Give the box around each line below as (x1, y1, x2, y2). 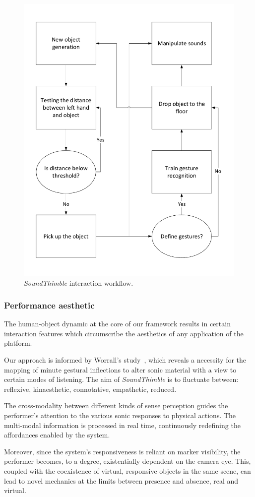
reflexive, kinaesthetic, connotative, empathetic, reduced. (4, 383, 177, 394)
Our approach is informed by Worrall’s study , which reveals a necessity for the (4, 355, 247, 365)
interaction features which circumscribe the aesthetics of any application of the (4, 328, 244, 338)
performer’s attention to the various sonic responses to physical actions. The (4, 410, 236, 421)
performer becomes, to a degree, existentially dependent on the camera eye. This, (4, 456, 251, 466)
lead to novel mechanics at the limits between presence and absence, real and (4, 475, 239, 486)
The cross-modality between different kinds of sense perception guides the (4, 400, 228, 411)
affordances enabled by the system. (4, 430, 110, 440)
